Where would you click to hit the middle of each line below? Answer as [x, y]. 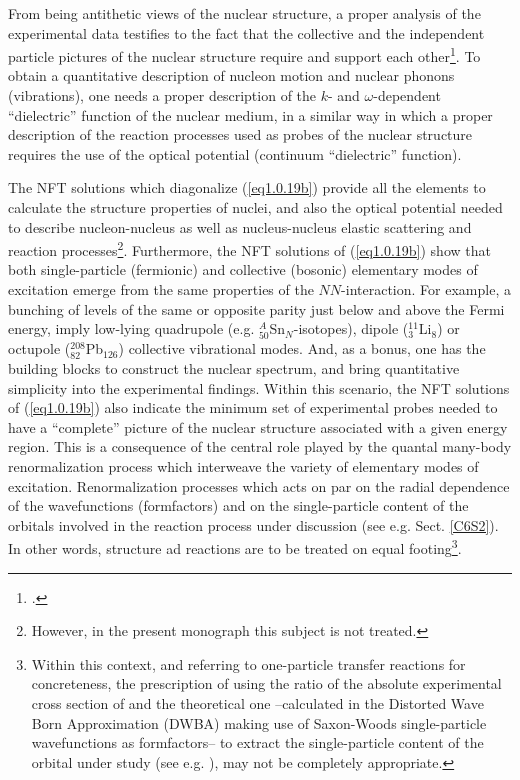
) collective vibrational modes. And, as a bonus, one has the [302, 348]
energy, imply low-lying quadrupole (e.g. [131, 328]
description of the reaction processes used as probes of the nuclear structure [240, 134]
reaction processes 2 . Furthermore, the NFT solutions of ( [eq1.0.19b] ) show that [249, 248]
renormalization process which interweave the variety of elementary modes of [243, 465]
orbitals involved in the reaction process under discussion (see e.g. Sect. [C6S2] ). [253, 524]
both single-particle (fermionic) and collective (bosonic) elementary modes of [243, 269]
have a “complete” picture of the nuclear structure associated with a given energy [258, 426]
